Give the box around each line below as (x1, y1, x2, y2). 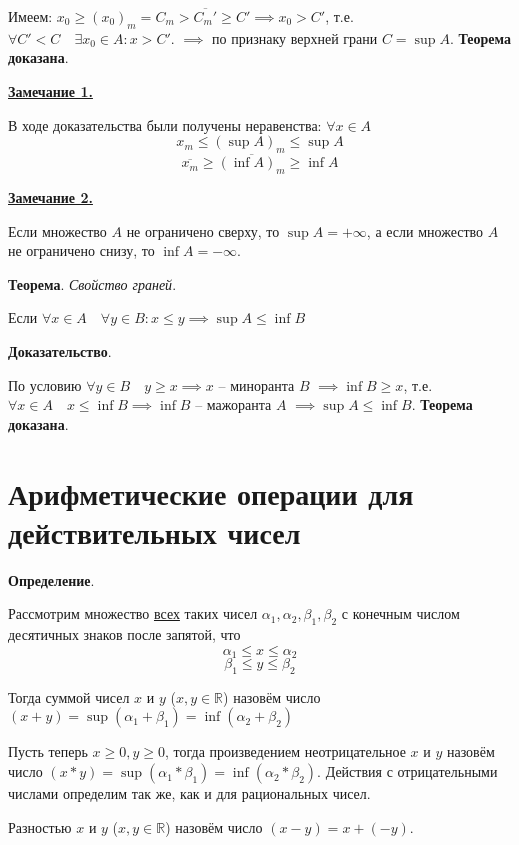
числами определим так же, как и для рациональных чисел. (8, 783, 371, 804)
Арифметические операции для (8, 472, 414, 513)
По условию (8, 374, 82, 395)
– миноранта (218, 374, 295, 395)
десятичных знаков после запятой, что (8, 624, 241, 645)
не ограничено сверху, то (126, 220, 280, 241)
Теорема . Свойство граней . (8, 273, 177, 294)
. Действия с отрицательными (317, 761, 498, 782)
